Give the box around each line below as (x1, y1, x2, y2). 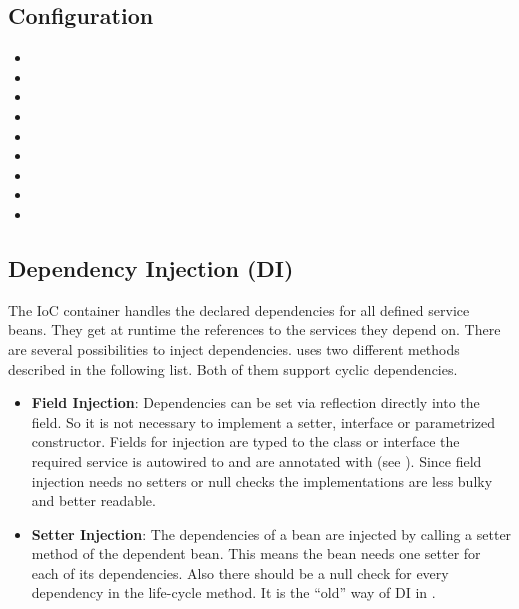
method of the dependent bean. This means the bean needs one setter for (31, 543, 481, 564)
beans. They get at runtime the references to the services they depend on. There (8, 319, 501, 340)
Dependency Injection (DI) (8, 252, 294, 283)
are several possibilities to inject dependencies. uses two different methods (8, 338, 460, 359)
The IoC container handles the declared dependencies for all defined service (8, 299, 470, 320)
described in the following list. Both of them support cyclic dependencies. (8, 358, 458, 379)
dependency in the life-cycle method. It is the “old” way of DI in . (31, 582, 436, 603)
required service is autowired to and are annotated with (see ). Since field (31, 450, 482, 471)
